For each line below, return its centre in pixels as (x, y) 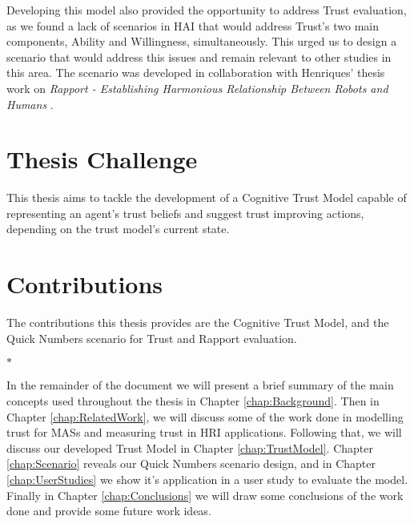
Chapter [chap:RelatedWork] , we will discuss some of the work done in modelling (205, 416)
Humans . (30, 104)
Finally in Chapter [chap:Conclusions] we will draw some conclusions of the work (205, 495)
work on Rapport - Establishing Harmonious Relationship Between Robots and (197, 88)
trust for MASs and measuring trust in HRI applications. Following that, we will (204, 432)
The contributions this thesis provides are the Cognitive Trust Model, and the (198, 322)
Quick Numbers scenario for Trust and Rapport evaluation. (152, 338)
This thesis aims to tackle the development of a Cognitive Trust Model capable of (207, 198)
